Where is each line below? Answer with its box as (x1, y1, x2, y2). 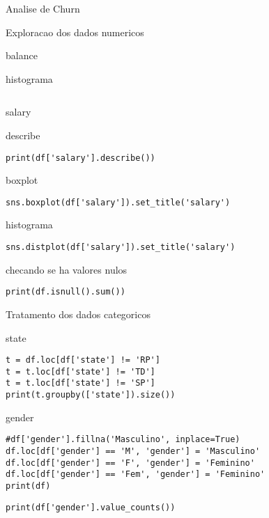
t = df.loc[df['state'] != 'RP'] (6, 355, 160, 366)
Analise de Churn (6, 1, 80, 15)
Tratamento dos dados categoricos (6, 306, 151, 321)
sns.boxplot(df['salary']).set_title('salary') (6, 197, 231, 207)
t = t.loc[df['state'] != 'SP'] (6, 378, 155, 388)
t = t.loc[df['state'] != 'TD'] (6, 366, 155, 377)
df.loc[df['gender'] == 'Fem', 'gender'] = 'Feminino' (6, 469, 266, 480)
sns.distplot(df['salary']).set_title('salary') (6, 242, 236, 253)
